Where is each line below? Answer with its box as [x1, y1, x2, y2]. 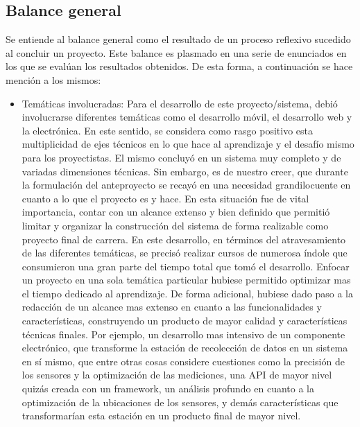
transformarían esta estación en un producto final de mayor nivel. [22, 408, 301, 423]
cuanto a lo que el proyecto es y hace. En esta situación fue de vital [22, 191, 309, 205]
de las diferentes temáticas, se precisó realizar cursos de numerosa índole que [22, 245, 348, 260]
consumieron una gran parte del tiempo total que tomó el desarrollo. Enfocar [22, 259, 350, 273]
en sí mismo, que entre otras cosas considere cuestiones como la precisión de [22, 354, 345, 368]
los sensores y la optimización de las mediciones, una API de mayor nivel [22, 367, 332, 382]
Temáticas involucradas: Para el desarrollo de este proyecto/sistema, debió [22, 96, 338, 110]
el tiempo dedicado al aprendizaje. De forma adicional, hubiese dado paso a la [22, 286, 354, 300]
